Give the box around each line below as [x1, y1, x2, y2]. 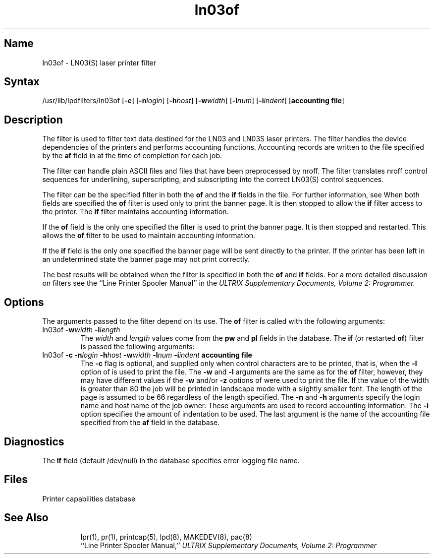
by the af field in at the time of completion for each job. [42, 151, 222, 160]
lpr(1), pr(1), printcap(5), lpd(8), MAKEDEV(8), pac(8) [80, 532, 252, 541]
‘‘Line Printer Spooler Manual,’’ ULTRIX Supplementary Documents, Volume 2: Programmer [80, 541, 377, 550]
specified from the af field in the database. [80, 418, 220, 427]
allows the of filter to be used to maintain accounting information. [42, 231, 256, 240]
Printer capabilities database [42, 494, 136, 503]
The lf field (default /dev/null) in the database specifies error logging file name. [42, 456, 300, 465]
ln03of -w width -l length [42, 325, 120, 334]
